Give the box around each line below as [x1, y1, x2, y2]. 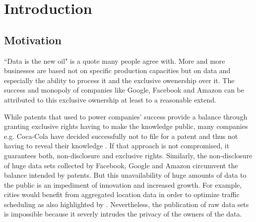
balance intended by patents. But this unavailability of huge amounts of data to [4, 170, 247, 180]
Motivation [4, 32, 62, 47]
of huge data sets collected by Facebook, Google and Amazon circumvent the [4, 160, 238, 170]
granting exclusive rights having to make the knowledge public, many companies [4, 121, 248, 131]
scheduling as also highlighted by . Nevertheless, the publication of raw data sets [4, 199, 249, 209]
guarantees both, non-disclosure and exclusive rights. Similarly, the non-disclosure [4, 150, 253, 160]
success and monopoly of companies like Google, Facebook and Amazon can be [4, 85, 244, 95]
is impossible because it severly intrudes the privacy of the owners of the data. [4, 209, 242, 219]
